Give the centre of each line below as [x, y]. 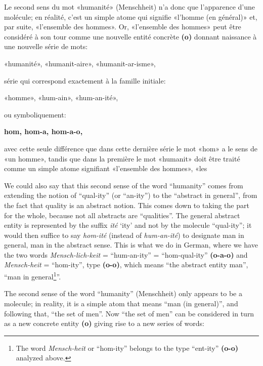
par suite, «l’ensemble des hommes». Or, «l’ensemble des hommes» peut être [123, 27]
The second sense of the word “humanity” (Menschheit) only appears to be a [123, 293]
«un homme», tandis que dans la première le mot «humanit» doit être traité [122, 158]
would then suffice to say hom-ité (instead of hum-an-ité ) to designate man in [124, 235]
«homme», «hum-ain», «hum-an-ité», [61, 97]
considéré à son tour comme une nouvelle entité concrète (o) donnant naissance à [130, 36]
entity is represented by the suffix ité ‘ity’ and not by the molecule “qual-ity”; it [128, 225]
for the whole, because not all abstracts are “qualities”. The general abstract [122, 215]
